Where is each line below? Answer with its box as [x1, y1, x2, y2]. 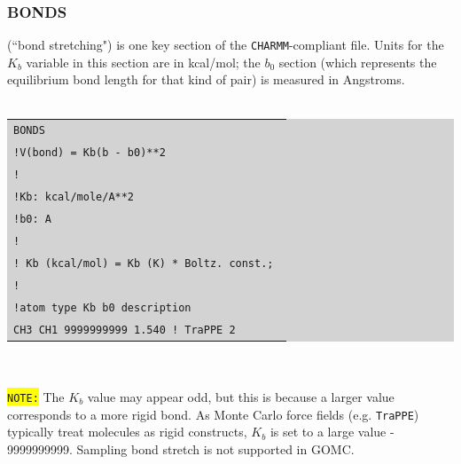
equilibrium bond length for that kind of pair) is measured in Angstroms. [7, 70, 405, 89]
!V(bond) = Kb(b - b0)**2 [13, 146, 166, 160]
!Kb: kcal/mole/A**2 [13, 191, 135, 204]
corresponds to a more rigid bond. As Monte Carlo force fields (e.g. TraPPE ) [7, 405, 419, 423]
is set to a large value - [270, 422, 395, 441]
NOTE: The [7, 387, 65, 405]
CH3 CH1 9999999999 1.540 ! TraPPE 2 [13, 323, 236, 336]
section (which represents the [278, 52, 437, 71]
